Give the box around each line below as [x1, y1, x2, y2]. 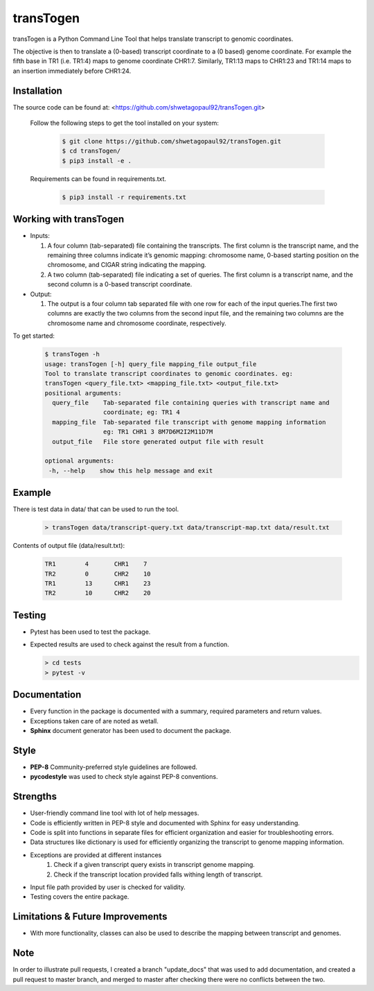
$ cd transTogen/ [62, 147, 121, 155]
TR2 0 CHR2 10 [44, 569, 152, 578]
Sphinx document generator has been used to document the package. [30, 727, 232, 734]
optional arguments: [44, 457, 114, 465]
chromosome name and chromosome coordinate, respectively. [47, 319, 226, 327]
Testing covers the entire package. [30, 893, 130, 901]
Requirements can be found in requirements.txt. [30, 174, 166, 183]
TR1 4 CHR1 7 [44, 560, 148, 568]
